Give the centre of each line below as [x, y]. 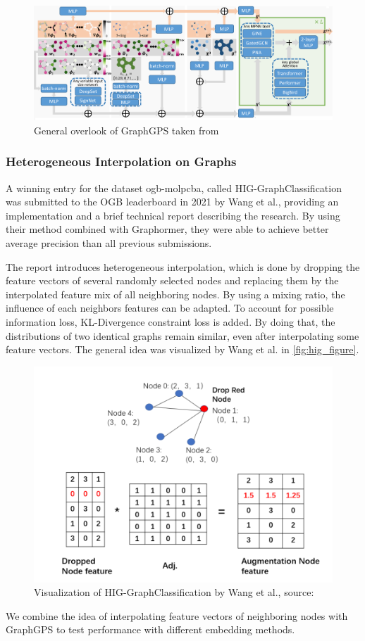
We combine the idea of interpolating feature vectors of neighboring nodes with [177, 615]
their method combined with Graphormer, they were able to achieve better [167, 229]
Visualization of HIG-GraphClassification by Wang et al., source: [174, 592]
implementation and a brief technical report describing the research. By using [173, 215]
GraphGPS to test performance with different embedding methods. [150, 629]
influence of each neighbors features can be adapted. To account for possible [170, 308]
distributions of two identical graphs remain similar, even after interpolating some [182, 335]
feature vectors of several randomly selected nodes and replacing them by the [172, 280]
